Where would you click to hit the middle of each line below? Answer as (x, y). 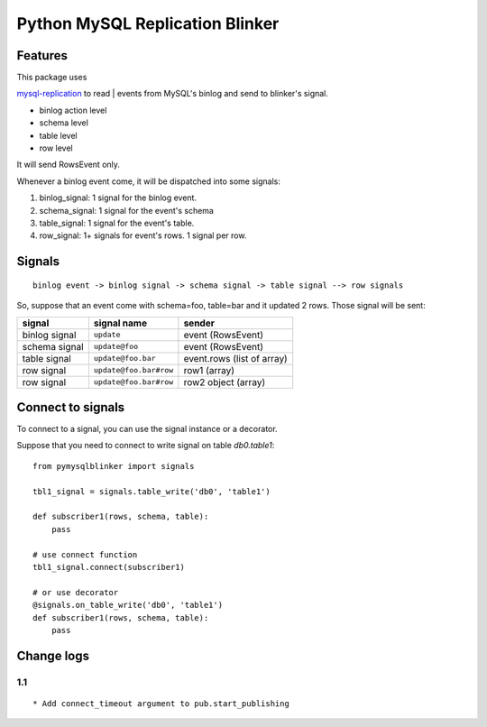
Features (42, 55)
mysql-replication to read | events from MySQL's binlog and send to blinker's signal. (173, 94)
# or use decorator (76, 592)
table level (58, 135)
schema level (64, 123)
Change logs (53, 655)
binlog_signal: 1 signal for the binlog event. (118, 198)
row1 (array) (209, 370)
